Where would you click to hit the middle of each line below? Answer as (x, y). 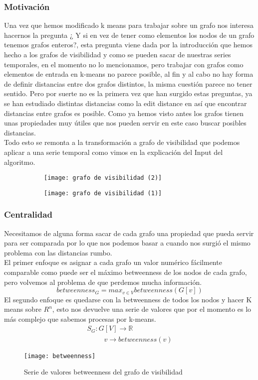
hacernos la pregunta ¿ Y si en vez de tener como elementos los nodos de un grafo (129, 35)
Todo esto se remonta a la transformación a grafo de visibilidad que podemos (122, 142)
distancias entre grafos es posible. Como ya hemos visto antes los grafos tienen (124, 113)
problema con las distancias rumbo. (58, 252)
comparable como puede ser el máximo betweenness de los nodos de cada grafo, (126, 272)
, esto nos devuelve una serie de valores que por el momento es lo (152, 309)
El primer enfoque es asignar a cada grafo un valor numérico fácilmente (113, 262)
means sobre (23, 309)
